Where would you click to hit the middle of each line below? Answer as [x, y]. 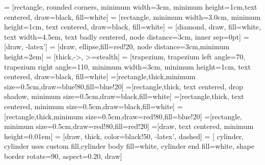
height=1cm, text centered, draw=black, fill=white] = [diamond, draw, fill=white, [132, 27]
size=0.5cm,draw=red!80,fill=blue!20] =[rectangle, [164, 116]
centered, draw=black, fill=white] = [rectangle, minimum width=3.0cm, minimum [132, 16]
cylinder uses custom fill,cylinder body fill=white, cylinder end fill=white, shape [129, 146]
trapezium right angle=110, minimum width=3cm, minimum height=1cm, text [127, 66]
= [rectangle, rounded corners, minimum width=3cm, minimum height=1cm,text [131, 7]
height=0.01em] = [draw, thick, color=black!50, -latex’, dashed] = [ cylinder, [124, 136]
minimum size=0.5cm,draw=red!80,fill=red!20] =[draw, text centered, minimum [129, 126]
